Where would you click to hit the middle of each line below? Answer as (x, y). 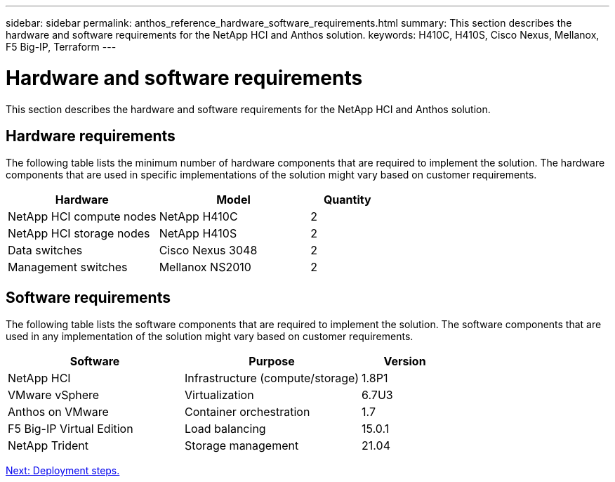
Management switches (68, 267)
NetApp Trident (48, 446)
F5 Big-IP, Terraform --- (61, 47)
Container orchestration (247, 412)
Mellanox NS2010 (205, 267)
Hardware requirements (91, 136)
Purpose (272, 361)
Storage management (242, 446)
